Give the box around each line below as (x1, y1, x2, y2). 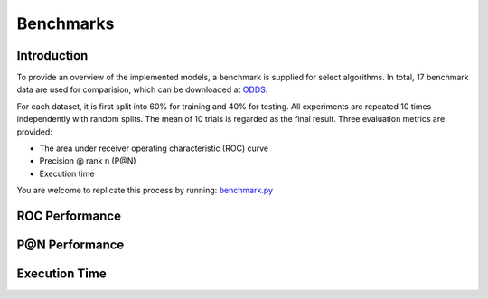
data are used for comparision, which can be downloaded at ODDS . (16, 84, 268, 95)
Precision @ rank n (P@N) (39, 155, 136, 166)
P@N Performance (16, 238, 125, 253)
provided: (16, 126, 53, 137)
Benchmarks (16, 14, 115, 33)
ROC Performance (16, 209, 122, 223)
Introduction (16, 48, 89, 63)
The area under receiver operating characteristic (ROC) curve (39, 143, 269, 154)
